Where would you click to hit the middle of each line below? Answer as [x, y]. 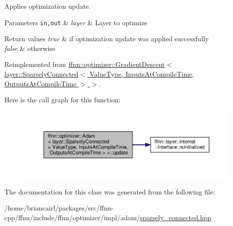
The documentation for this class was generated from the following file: [110, 191]
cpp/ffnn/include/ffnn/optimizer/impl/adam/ [72, 217]
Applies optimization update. [48, 6]
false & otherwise [30, 48]
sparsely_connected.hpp [176, 217]
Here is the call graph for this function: [62, 100]
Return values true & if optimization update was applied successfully [107, 39]
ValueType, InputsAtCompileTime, [142, 74]
